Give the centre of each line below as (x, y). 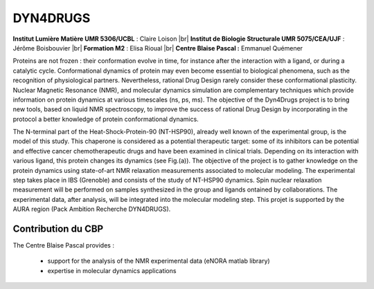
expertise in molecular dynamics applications (112, 270)
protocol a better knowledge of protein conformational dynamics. (106, 119)
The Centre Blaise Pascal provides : (63, 245)
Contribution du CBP (58, 229)
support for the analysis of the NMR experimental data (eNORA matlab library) (159, 261)
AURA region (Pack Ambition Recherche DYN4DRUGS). (92, 209)
